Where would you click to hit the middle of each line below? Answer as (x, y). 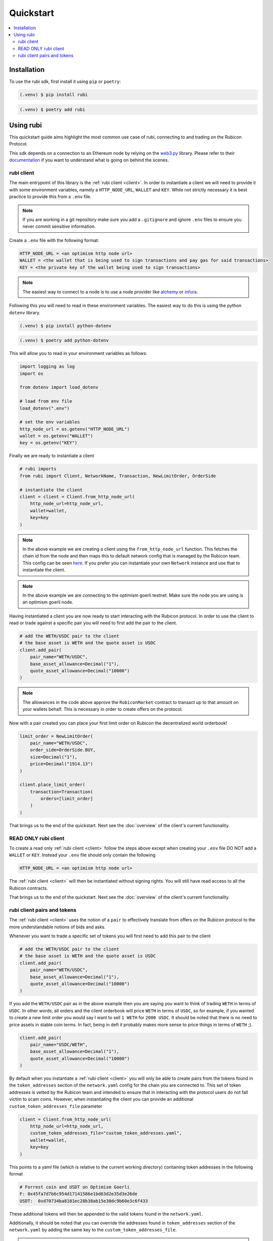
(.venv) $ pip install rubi (54, 95)
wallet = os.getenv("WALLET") (56, 436)
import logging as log (47, 367)
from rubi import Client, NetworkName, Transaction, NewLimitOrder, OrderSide (118, 476)
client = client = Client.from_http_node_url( (77, 497)
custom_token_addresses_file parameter (56, 1106)
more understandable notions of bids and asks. (58, 927)
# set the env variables (50, 422)
